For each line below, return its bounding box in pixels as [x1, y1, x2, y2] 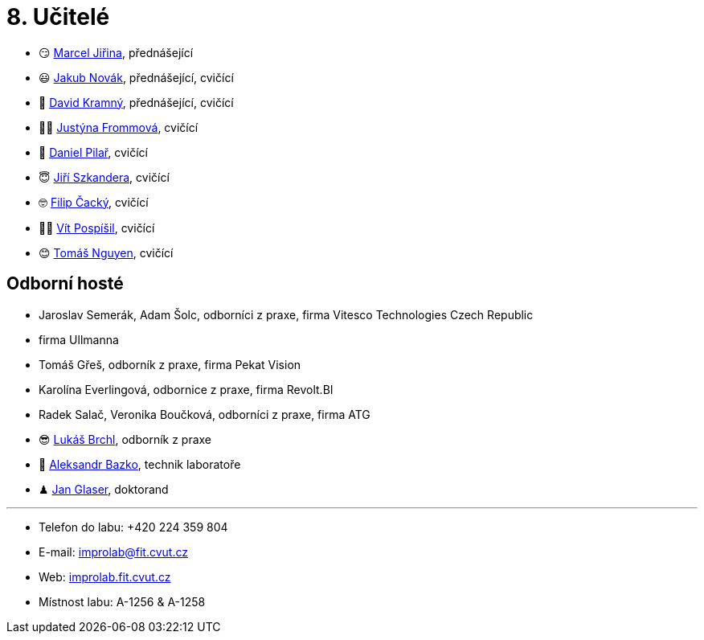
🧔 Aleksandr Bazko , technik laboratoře [39, 457, 241, 471]
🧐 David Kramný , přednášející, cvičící [39, 95, 234, 109]
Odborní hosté [6, 273, 124, 294]
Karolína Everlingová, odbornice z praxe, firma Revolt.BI [39, 382, 334, 396]
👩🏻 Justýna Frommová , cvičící [39, 120, 199, 134]
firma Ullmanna [39, 332, 119, 347]
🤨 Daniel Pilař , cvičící [39, 145, 148, 159]
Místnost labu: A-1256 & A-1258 [39, 594, 206, 609]
